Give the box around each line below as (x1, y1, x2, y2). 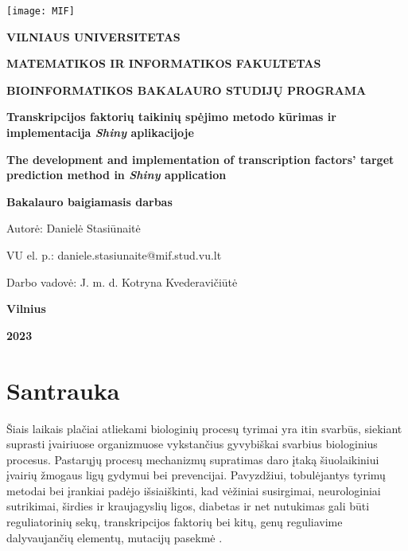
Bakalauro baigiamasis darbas (6, 193, 173, 209)
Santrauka (6, 373, 120, 406)
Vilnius (6, 300, 46, 317)
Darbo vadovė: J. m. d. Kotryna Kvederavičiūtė (6, 273, 238, 290)
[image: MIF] (6, 6, 75, 17)
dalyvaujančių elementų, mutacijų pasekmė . (6, 529, 223, 545)
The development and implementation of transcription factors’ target (6, 150, 394, 167)
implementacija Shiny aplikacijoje (6, 124, 194, 141)
